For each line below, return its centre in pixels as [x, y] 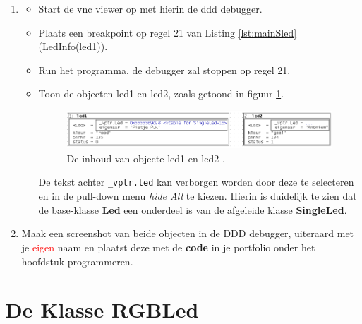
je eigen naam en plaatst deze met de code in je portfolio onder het [168, 247]
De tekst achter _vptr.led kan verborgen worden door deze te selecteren [196, 182]
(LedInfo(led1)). [73, 46]
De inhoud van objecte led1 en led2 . [146, 158]
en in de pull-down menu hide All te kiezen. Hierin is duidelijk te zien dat [198, 196]
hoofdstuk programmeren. [77, 261]
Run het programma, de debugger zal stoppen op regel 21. [164, 70]
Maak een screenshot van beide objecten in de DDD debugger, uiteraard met [188, 233]
